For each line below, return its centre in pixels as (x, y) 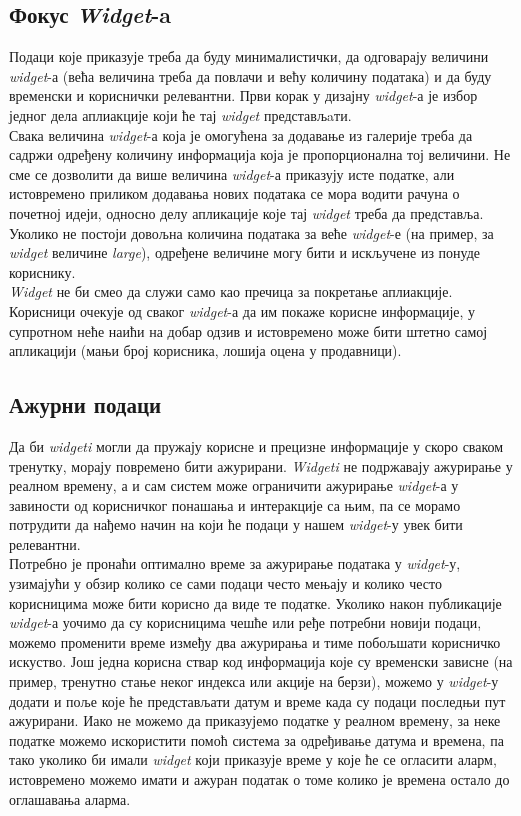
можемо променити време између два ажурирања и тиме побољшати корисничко (255, 641)
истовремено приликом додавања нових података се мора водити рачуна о (234, 193)
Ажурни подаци (85, 404)
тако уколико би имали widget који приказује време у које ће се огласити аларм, (253, 759)
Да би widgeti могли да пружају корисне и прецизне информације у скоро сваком (256, 445)
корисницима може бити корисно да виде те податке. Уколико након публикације (255, 602)
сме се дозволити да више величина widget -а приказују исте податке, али (232, 173)
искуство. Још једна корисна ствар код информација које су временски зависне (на (261, 661)
